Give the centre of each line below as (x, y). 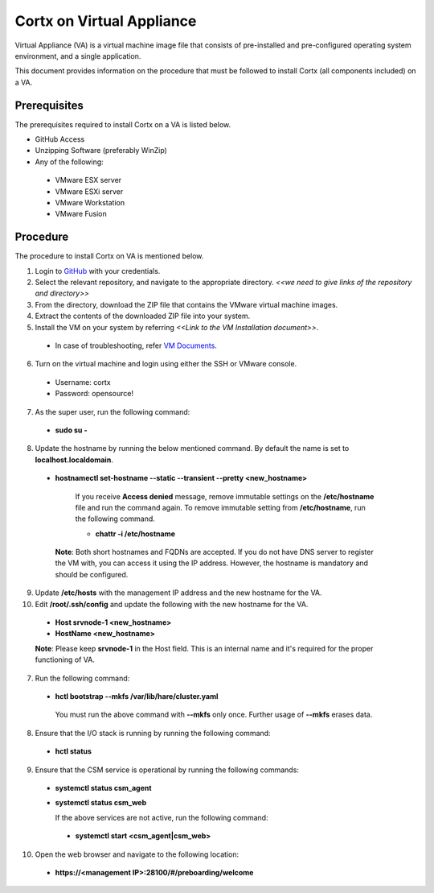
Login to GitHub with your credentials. (98, 271)
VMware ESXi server (89, 191)
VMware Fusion (81, 214)
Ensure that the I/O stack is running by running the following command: (153, 733)
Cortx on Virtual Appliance (106, 21)
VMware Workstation (90, 202)
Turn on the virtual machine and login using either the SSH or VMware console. (166, 364)
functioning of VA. (65, 659)
